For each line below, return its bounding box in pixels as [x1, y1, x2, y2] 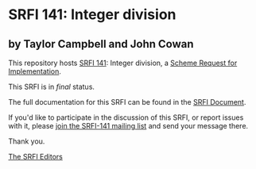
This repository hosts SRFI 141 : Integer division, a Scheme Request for [8, 58, 238, 67]
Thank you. [8, 136, 45, 146]
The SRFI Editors [8, 152, 64, 161]
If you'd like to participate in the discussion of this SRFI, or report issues [8, 113, 244, 122]
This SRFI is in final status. [8, 82, 95, 91]
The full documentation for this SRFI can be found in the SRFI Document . [8, 98, 246, 106]
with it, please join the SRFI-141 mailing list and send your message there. [8, 121, 249, 130]
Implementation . [8, 67, 62, 76]
